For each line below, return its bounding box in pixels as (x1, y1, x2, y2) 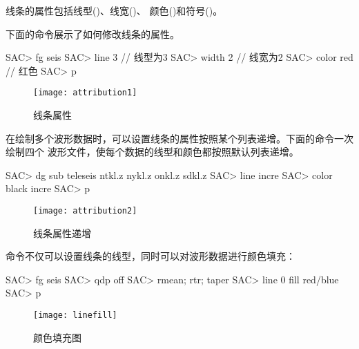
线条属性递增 (33, 225, 91, 240)
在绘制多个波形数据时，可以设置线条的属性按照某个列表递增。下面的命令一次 (6, 131, 353, 145)
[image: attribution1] (33, 88, 137, 98)
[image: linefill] (33, 310, 117, 321)
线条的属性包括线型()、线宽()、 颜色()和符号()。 (6, 3, 223, 17)
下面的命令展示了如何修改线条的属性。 (6, 26, 179, 41)
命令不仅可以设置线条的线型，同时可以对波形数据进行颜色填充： (6, 249, 295, 263)
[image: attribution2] (33, 206, 137, 216)
